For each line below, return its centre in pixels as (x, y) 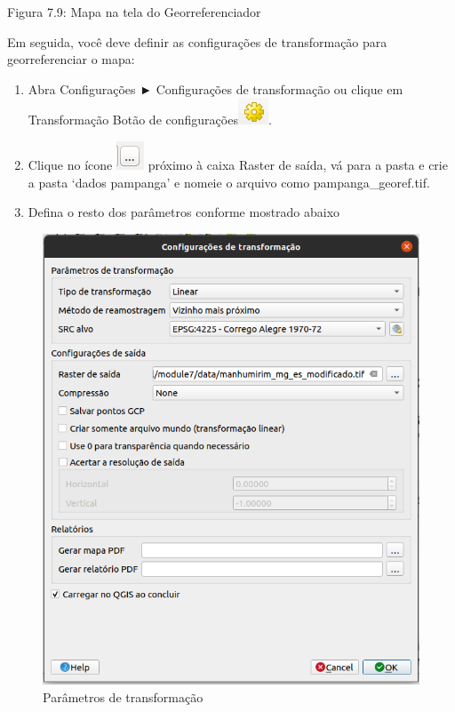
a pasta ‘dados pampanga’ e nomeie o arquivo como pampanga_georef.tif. (229, 182)
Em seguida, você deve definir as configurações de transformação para (197, 41)
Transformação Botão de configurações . (150, 120)
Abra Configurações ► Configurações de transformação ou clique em (216, 88)
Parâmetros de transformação (123, 696)
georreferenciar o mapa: (71, 59)
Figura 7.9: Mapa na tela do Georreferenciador (134, 12)
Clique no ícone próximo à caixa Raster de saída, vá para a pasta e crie (238, 164)
